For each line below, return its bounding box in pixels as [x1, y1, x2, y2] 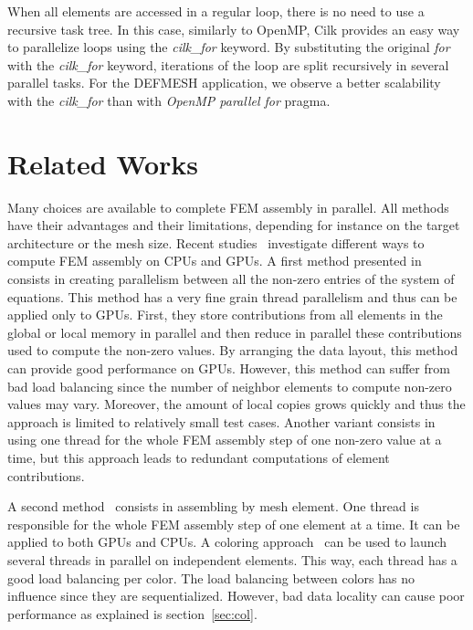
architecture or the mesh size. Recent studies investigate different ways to [7, 233, 425, 252]
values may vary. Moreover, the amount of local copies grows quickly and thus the [7, 394, 466, 414]
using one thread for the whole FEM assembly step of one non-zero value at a [7, 430, 442, 449]
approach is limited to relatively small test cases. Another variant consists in [7, 412, 436, 431]
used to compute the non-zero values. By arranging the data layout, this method [7, 341, 458, 360]
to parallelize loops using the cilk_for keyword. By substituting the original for [7, 37, 450, 57]
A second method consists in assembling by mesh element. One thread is [7, 497, 419, 516]
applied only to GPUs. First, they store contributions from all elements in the [7, 305, 443, 324]
